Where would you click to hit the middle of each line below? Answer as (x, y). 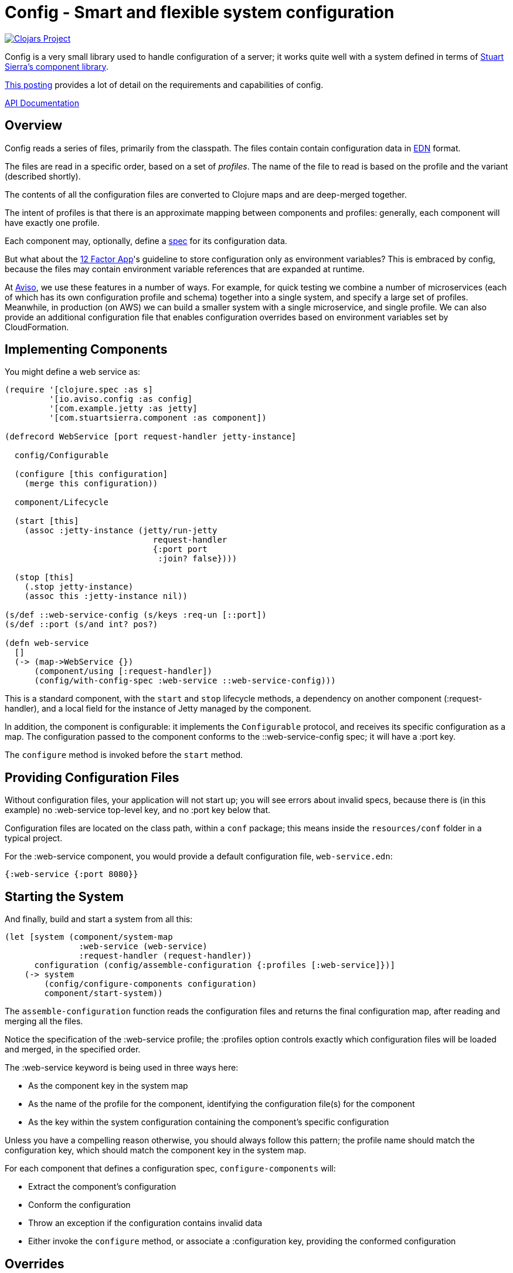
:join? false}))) (198, 559)
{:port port (180, 549)
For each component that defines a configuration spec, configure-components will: (170, 1169)
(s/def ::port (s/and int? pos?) (81, 624)
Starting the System (64, 896)
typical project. (34, 838)
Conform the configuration (79, 1205)
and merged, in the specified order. (73, 1049)
